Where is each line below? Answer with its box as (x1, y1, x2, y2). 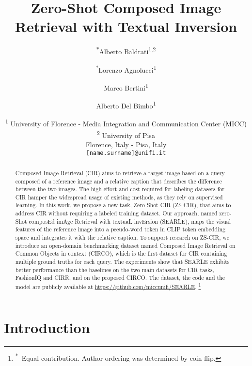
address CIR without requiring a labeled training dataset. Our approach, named (15, 209, 218, 217)
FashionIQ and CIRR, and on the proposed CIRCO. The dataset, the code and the (15, 274, 225, 282)
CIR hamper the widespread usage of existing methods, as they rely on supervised (15, 193, 223, 201)
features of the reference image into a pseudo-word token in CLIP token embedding (15, 225, 226, 233)
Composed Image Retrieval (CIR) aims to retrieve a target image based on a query (15, 168, 225, 177)
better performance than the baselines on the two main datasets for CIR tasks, (15, 265, 215, 274)
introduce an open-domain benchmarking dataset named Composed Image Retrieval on (15, 241, 236, 249)
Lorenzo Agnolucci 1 (98, 63, 157, 75)
